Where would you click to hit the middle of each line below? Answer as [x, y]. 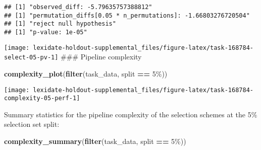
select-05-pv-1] [31, 58]
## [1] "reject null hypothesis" [60, 24]
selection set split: [32, 124]
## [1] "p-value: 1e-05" [46, 32]
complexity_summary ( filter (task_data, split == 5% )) [95, 141]
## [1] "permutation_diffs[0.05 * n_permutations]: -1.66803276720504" [127, 15]
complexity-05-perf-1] [42, 98]
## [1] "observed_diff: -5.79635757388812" [78, 7]
